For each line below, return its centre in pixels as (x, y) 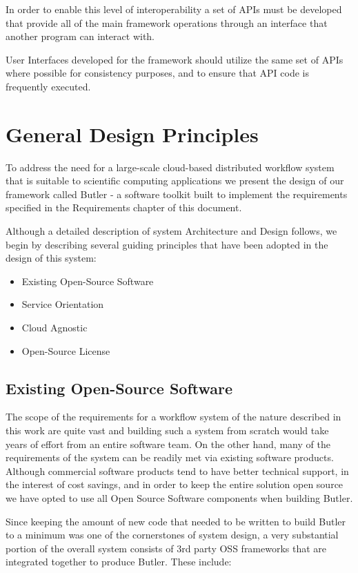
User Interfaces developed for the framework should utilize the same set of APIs (175, 59)
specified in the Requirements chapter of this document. (124, 207)
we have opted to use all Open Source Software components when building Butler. (179, 497)
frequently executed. (48, 86)
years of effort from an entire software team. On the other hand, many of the (168, 444)
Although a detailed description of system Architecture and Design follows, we (171, 231)
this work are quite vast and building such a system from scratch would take (167, 430)
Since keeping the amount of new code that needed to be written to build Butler (176, 521)
